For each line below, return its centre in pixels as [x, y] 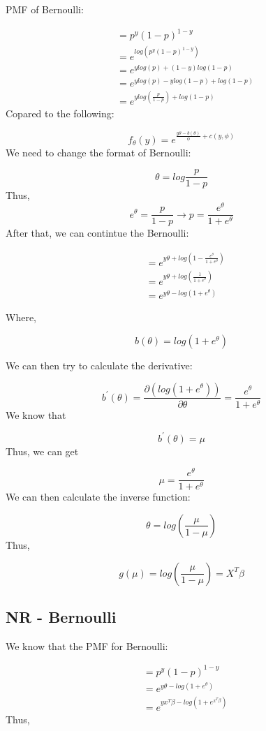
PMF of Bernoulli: [45, 9]
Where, [21, 317]
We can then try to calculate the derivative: [99, 365]
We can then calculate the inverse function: [98, 497]
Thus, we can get [42, 451]
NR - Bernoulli [61, 616]
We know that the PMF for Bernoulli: [87, 645]
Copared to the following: [60, 113]
